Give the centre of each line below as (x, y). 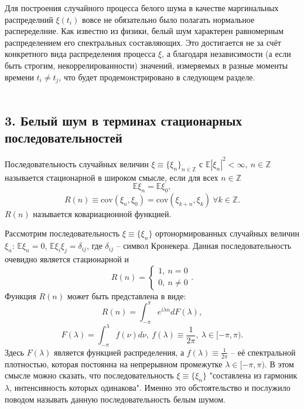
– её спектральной (263, 352)
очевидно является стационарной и (67, 259)
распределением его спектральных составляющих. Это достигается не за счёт (143, 42)
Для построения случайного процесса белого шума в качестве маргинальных (142, 8)
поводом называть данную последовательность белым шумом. (115, 399)
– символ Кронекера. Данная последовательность (204, 246)
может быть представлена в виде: (127, 295)
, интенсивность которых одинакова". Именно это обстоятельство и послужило (150, 388)
